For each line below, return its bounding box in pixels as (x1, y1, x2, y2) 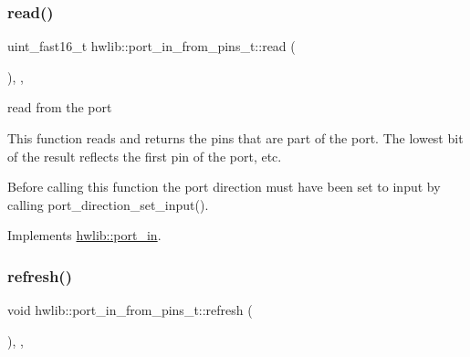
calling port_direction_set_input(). (7, 194, 209, 214)
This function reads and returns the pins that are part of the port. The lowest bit (7, 129, 464, 147)
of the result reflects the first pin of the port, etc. (7, 146, 282, 165)
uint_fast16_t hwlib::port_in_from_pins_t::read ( (7, 37, 296, 56)
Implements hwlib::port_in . (7, 226, 162, 245)
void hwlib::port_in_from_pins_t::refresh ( (7, 300, 253, 320)
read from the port (7, 98, 112, 117)
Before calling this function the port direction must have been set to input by (7, 177, 441, 196)
